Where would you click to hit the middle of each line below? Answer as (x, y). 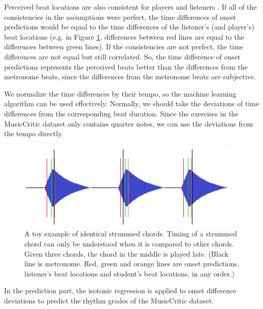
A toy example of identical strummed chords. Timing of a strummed (131, 234)
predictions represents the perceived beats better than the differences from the (126, 66)
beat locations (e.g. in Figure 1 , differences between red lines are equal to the (124, 36)
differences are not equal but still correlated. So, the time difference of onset (122, 56)
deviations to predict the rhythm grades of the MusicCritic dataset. (109, 300)
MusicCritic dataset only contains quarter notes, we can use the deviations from (129, 123)
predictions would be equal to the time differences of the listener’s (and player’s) (129, 27)
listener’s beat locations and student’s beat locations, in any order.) (129, 273)
